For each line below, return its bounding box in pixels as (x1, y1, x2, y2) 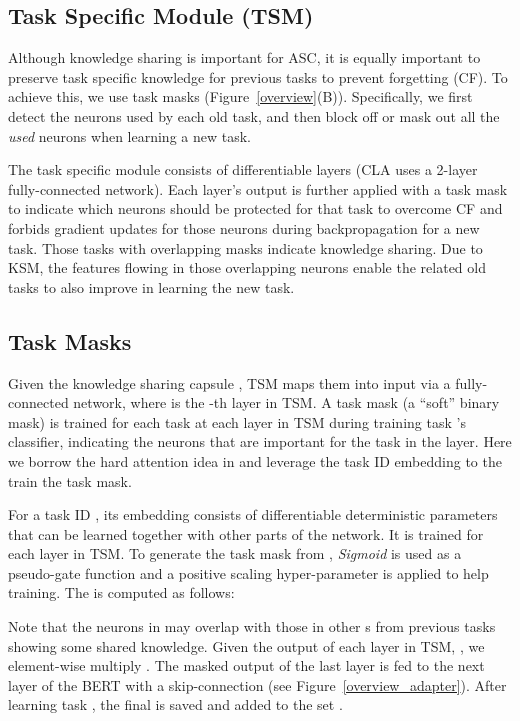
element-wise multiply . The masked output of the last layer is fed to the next (8, 655, 485, 676)
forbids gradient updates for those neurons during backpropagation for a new (8, 217, 480, 238)
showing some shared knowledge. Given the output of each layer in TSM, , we (8, 635, 485, 656)
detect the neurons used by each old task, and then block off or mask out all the (8, 105, 500, 126)
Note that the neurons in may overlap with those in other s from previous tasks (8, 616, 496, 637)
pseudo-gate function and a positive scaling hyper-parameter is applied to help (8, 562, 489, 583)
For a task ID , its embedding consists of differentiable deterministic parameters (8, 504, 498, 525)
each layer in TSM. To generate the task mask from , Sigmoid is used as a (8, 543, 462, 564)
